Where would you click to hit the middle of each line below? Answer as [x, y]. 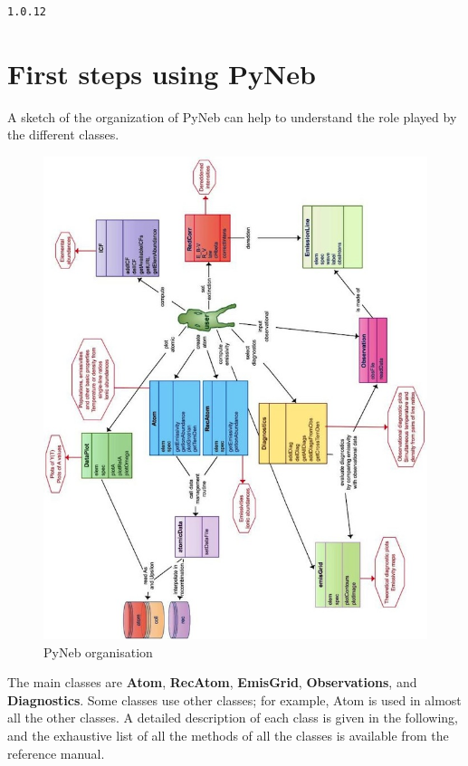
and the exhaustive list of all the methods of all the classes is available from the [228, 735]
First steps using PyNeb [162, 73]
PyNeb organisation [98, 651]
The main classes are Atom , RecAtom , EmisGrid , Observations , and [212, 682]
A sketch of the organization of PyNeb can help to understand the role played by [232, 116]
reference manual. [56, 753]
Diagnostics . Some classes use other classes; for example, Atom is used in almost [234, 699]
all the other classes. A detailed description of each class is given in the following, [233, 718]
